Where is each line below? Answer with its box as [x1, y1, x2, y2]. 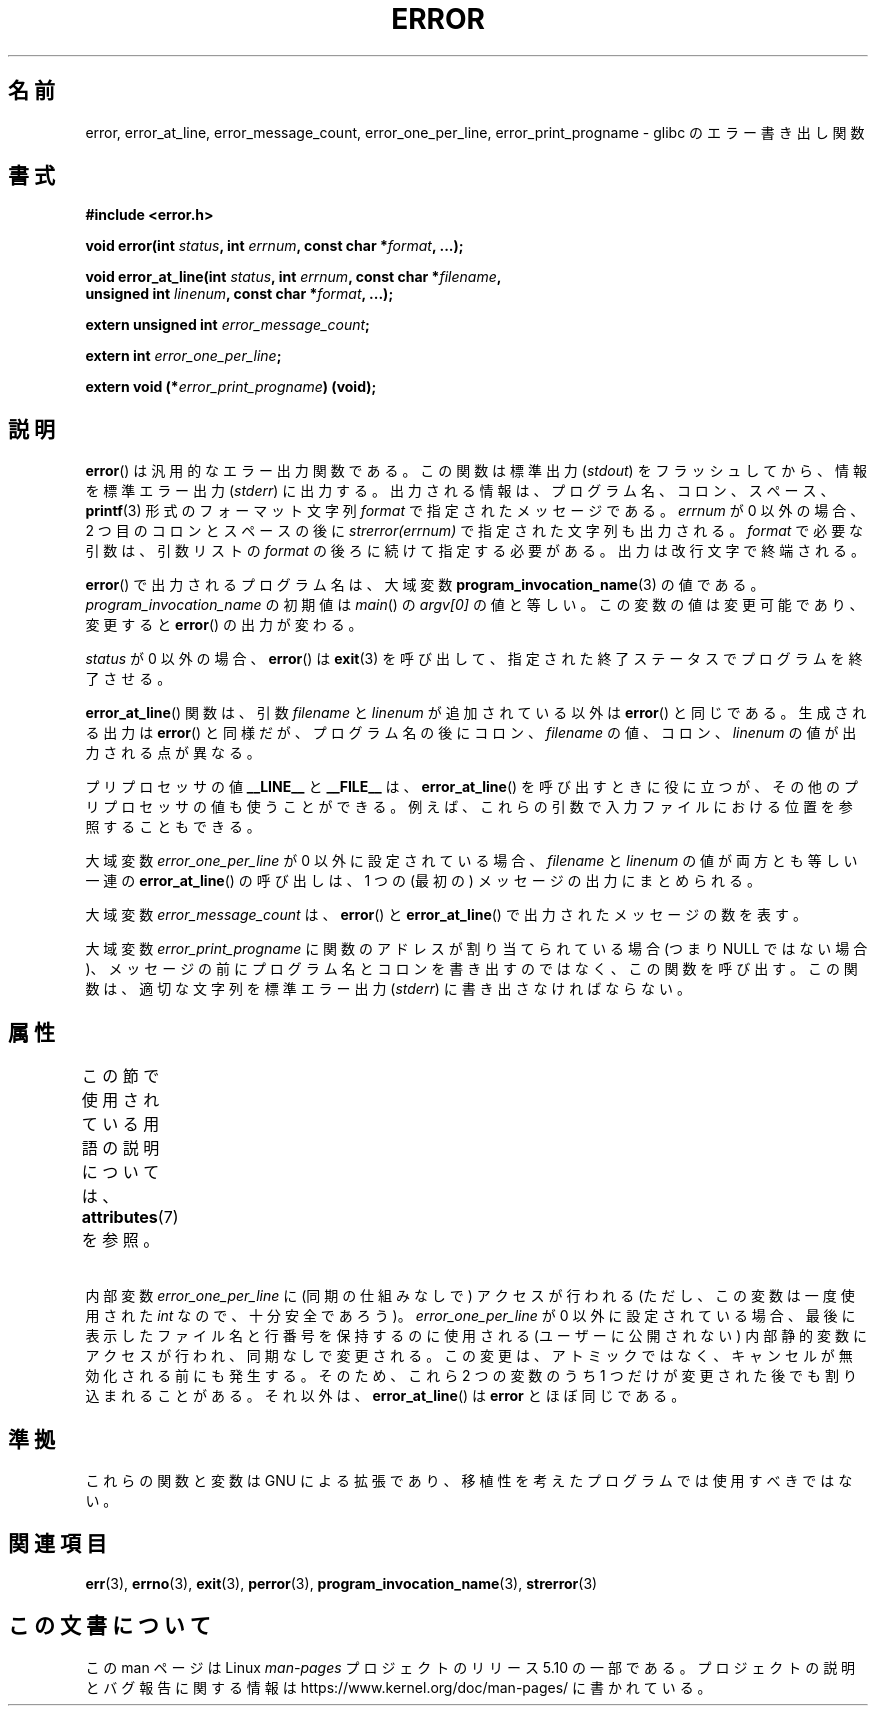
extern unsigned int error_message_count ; [85, 316, 370, 334]
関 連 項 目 [8, 1531, 107, 1557]
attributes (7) [81, 1207, 179, 1228]
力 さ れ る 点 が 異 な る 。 [85, 744, 261, 762]
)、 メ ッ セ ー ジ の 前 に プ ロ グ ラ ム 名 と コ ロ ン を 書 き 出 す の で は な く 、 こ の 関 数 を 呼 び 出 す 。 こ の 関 [85, 960, 858, 978]
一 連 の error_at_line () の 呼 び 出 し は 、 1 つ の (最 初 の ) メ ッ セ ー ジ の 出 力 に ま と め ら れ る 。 [85, 872, 761, 890]
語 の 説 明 [81, 1138, 160, 1159]
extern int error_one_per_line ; [85, 347, 282, 365]
